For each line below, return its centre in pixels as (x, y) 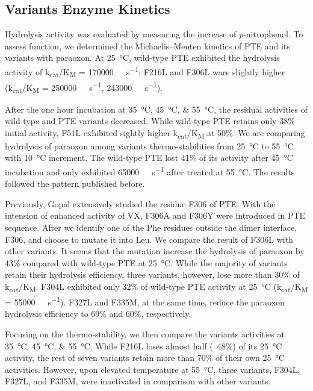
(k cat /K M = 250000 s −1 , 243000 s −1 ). (84, 87)
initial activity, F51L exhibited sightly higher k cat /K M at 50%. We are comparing (155, 133)
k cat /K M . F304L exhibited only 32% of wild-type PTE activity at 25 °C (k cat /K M (156, 287)
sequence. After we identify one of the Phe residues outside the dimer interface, (151, 227)
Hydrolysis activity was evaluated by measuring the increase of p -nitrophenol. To (154, 34)
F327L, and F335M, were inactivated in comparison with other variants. (138, 381)
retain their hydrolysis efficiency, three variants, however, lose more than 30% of (152, 274)
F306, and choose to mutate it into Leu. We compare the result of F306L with (149, 239)
